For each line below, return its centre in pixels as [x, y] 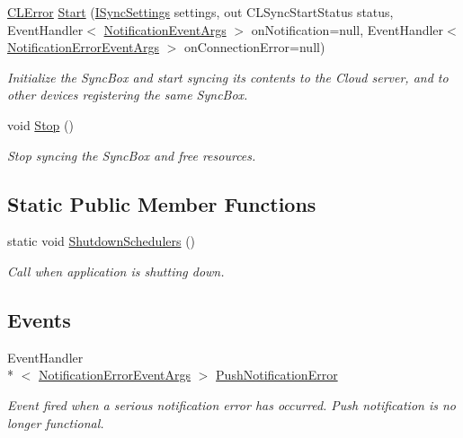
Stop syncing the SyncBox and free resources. [132, 155]
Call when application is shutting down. [116, 271]
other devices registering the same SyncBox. [128, 95]
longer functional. [56, 422]
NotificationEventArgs [165, 29]
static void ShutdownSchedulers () [102, 241]
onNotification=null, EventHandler [347, 29]
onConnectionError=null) [255, 47]
